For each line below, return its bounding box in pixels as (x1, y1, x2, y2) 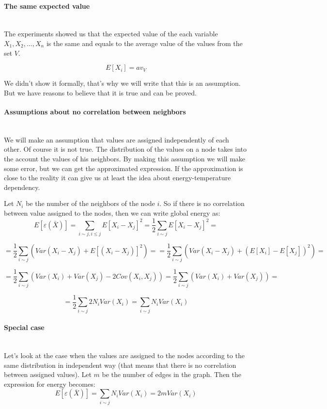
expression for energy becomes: (4, 378, 95, 389)
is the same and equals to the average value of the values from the (46, 38, 243, 48)
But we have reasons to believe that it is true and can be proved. (4, 87, 197, 97)
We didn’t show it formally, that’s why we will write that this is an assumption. (4, 78, 241, 88)
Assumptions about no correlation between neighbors (4, 106, 186, 116)
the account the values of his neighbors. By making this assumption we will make (4, 153, 246, 163)
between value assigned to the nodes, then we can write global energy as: (4, 207, 220, 218)
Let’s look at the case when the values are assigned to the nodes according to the (4, 350, 245, 361)
